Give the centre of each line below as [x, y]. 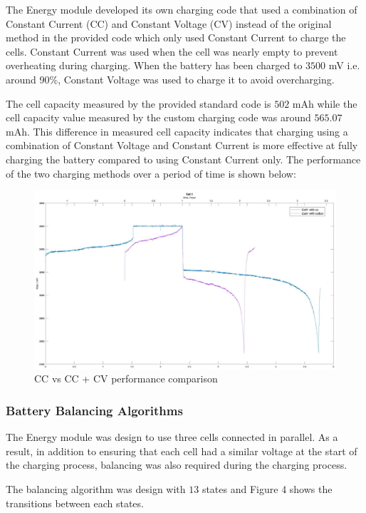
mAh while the [325, 103]
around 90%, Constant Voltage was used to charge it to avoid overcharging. [170, 79]
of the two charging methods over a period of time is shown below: [151, 173]
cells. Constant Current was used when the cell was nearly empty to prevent [172, 51]
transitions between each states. [75, 503]
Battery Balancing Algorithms [94, 410]
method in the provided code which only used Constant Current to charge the [176, 37]
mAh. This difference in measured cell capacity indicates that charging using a [177, 131]
